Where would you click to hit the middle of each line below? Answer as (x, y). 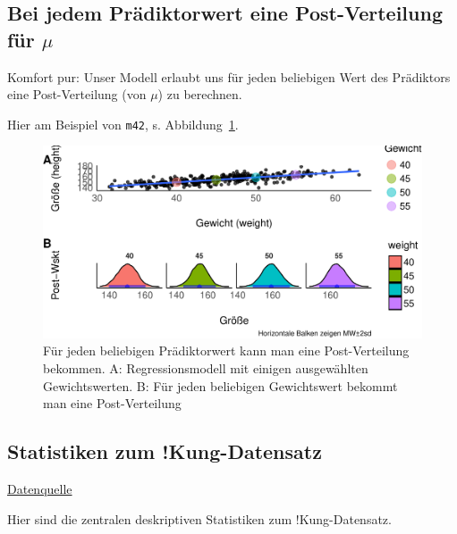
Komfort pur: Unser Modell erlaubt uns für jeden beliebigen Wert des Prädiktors (229, 76)
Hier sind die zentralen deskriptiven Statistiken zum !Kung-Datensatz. (199, 518)
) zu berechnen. (200, 94)
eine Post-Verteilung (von (77, 94)
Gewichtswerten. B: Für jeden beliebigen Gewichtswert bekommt (220, 385)
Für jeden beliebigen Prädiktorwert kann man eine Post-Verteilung (226, 350)
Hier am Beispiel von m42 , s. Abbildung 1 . (123, 124)
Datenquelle (40, 489)
